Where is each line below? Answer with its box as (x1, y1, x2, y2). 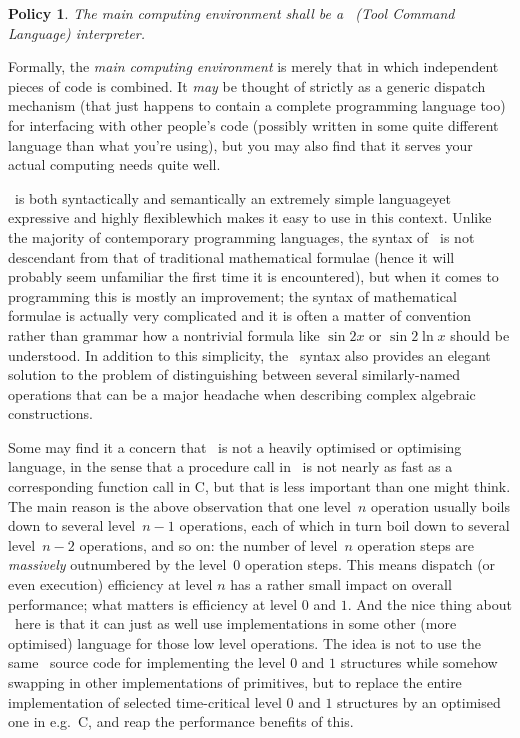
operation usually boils (370, 495, 511, 516)
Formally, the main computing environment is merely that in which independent (8, 56, 499, 77)
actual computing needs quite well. (8, 154, 221, 175)
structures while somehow (340, 652, 498, 673)
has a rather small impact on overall (230, 574, 452, 595)
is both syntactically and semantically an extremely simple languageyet (14, 187, 451, 208)
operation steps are (357, 534, 475, 555)
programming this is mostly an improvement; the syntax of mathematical (8, 285, 457, 306)
